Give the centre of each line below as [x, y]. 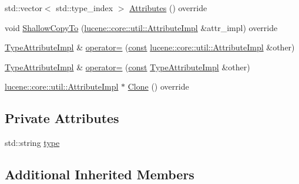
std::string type [32, 143]
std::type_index [85, 8]
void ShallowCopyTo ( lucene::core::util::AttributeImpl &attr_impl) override [141, 27]
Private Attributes [62, 118]
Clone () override [158, 86]
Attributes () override [168, 8]
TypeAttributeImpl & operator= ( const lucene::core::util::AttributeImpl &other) [150, 47]
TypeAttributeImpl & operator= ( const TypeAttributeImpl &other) [127, 67]
